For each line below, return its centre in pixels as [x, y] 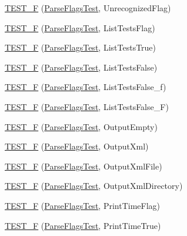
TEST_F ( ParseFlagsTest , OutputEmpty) [81, 126]
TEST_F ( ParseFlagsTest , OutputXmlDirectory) [94, 186]
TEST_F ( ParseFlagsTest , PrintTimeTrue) [83, 225]
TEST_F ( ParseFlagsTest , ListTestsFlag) [80, 27]
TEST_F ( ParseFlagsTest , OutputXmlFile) [84, 166]
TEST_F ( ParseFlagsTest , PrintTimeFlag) [83, 205]
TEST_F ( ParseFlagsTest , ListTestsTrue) [81, 47]
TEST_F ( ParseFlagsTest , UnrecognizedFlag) [88, 8]
